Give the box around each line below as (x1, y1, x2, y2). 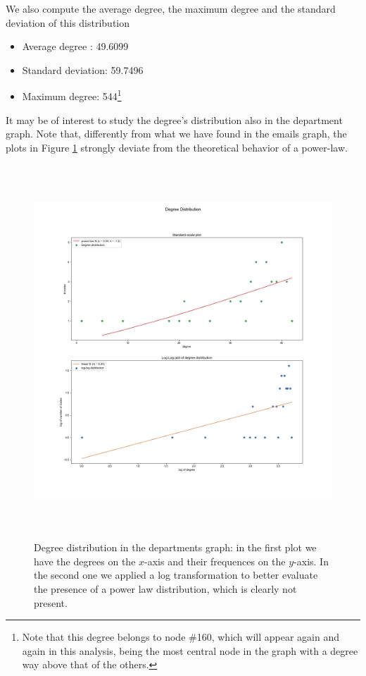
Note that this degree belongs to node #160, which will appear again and (22, 629, 339, 644)
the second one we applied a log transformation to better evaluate (34, 567, 318, 582)
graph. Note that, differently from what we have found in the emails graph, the (6, 126, 347, 141)
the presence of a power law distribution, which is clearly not (34, 581, 297, 596)
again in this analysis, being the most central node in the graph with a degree (22, 643, 358, 658)
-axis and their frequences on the (144, 553, 286, 568)
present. (34, 595, 68, 610)
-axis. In (294, 553, 329, 568)
